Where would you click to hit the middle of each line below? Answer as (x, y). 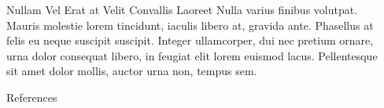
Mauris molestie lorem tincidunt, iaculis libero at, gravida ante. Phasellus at (190, 25)
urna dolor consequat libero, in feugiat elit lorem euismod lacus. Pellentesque (192, 55)
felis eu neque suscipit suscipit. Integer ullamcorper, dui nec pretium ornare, (190, 40)
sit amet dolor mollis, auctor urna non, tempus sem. (132, 71)
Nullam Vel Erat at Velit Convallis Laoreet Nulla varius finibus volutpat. (182, 9)
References (32, 97)
